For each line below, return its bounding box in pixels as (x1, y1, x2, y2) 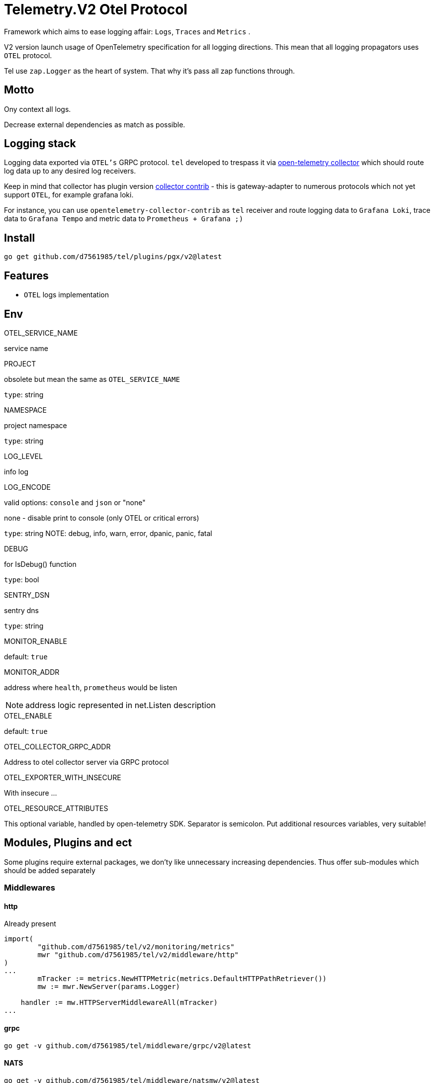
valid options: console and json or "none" (4, 498, 146, 507)
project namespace (4, 421, 67, 430)
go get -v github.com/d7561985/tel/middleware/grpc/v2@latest (4, 1041, 252, 1050)
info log (4, 467, 29, 476)
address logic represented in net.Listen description (25, 700, 216, 710)
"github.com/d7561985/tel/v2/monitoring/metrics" (37, 943, 235, 951)
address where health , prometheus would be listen (4, 683, 177, 692)
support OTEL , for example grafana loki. (4, 190, 134, 199)
